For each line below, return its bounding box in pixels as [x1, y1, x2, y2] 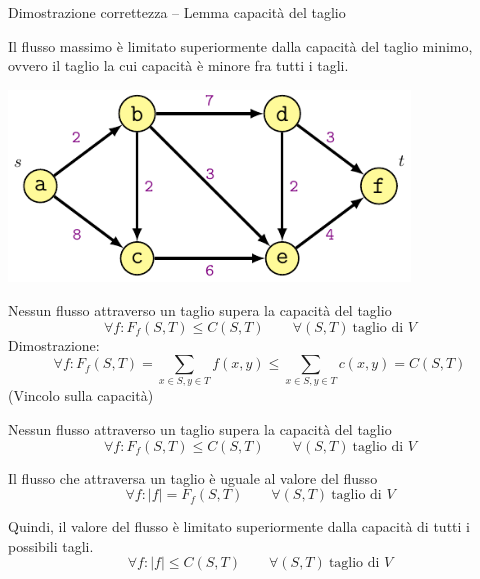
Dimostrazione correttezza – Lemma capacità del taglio [8, 2, 346, 22]
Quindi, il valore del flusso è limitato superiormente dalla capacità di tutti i [8, 516, 470, 537]
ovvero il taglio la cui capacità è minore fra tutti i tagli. [8, 55, 349, 76]
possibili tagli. [8, 535, 94, 556]
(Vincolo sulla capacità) [8, 385, 154, 406]
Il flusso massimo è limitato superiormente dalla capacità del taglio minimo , [8, 35, 473, 56]
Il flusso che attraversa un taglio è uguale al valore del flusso [8, 467, 378, 488]
